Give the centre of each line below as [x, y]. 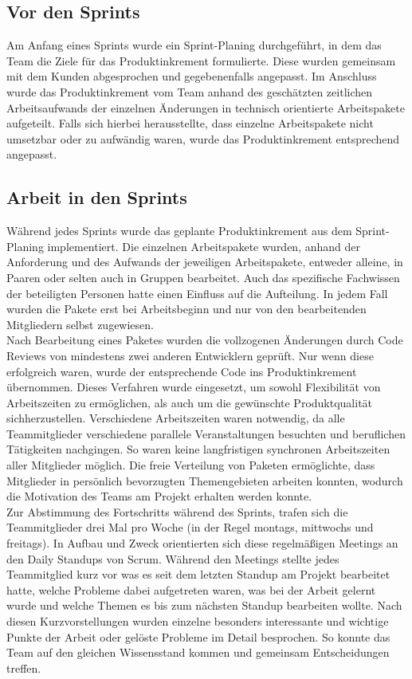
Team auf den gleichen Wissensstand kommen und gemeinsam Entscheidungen [198, 652]
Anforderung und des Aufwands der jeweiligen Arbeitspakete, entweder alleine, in [205, 262]
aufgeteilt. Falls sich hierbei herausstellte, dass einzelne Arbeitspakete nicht [190, 123]
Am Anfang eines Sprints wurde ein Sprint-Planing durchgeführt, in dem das [194, 45]
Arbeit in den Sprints [97, 197]
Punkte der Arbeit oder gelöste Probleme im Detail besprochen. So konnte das [198, 636]
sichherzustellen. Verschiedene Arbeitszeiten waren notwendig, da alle [176, 418]
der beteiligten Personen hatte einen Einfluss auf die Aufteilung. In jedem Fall [197, 293]
